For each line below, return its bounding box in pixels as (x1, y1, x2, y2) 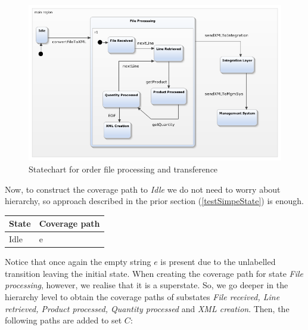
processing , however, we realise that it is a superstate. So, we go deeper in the (5, 279, 288, 291)
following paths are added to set (5, 314, 122, 326)
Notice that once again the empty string (5, 255, 151, 268)
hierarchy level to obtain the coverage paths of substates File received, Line (5, 291, 280, 303)
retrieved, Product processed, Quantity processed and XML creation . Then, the (5, 302, 290, 314)
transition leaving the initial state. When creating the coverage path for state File (5, 267, 304, 279)
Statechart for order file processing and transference (29, 163, 218, 175)
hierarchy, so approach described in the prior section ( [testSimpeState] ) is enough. (5, 195, 304, 207)
